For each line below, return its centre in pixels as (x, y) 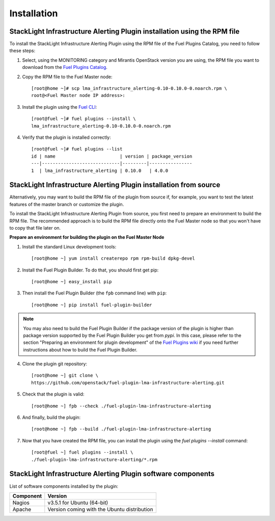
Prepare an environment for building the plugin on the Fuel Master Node (87, 237)
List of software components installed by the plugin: (64, 486)
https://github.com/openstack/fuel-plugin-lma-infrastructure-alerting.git (128, 382)
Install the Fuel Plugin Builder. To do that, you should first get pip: (90, 270)
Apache (22, 509)
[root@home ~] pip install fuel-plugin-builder (92, 305)
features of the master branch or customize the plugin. (67, 204)
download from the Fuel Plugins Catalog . (65, 67)
